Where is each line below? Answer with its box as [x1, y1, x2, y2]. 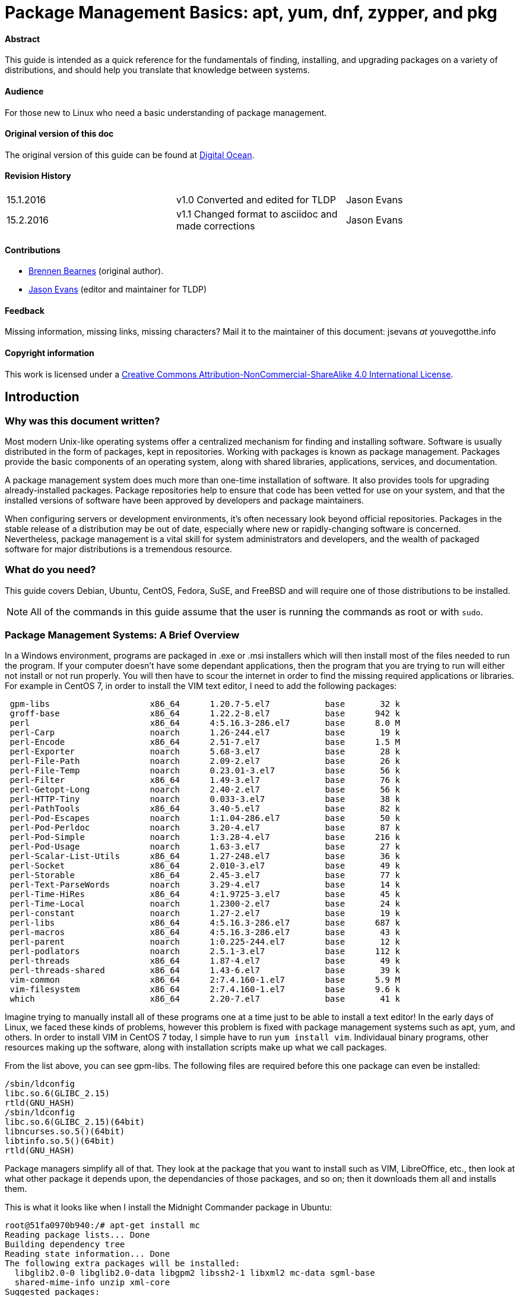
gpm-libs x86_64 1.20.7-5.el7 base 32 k [9, 699, 400, 709]
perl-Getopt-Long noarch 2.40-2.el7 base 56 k [9, 785, 400, 795]
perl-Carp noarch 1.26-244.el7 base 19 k [9, 728, 400, 738]
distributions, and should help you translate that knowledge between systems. [5, 65, 310, 76]
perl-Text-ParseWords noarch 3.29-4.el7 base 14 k [9, 880, 400, 890]
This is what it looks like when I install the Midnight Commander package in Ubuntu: [5, 1202, 332, 1213]
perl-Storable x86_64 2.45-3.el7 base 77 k [9, 870, 400, 880]
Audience [5, 86, 44, 96]
